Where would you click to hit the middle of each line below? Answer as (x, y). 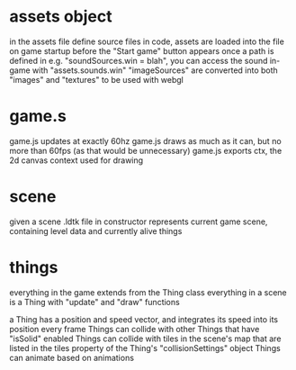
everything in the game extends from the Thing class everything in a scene (148, 292)
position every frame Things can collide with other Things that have (135, 329)
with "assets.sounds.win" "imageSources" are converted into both (155, 70)
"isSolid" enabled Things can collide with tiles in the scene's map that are (145, 338)
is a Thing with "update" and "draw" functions (94, 302)
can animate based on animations (72, 357)
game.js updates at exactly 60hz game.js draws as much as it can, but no (145, 140)
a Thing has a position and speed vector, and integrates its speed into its (144, 319)
